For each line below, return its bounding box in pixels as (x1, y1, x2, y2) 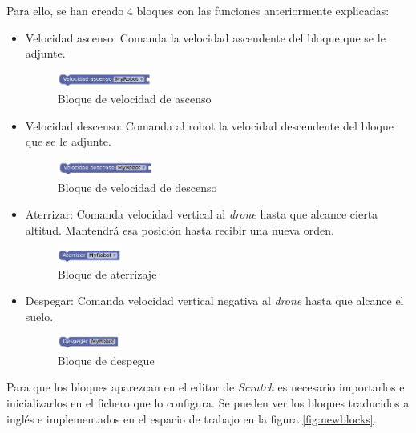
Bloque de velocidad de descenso (57, 178, 217, 195)
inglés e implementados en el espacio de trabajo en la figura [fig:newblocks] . (6, 410, 377, 427)
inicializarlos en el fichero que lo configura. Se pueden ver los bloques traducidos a (6, 395, 410, 411)
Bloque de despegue (57, 351, 155, 368)
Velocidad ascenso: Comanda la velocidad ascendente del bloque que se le (25, 29, 386, 46)
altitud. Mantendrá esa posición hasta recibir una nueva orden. (25, 221, 334, 238)
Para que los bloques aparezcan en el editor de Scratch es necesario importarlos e (6, 379, 405, 395)
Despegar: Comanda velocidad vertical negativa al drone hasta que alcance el (25, 292, 404, 309)
